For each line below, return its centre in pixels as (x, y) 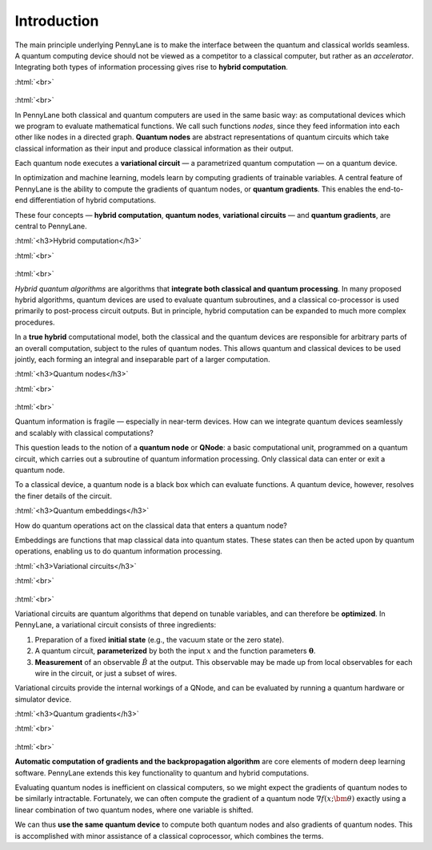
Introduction (57, 21)
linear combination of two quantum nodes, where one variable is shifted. (134, 810)
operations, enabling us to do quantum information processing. (119, 551)
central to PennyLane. (51, 226)
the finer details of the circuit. (63, 496)
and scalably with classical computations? (84, 433)
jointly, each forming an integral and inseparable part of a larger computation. (143, 359)
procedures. (35, 322)
